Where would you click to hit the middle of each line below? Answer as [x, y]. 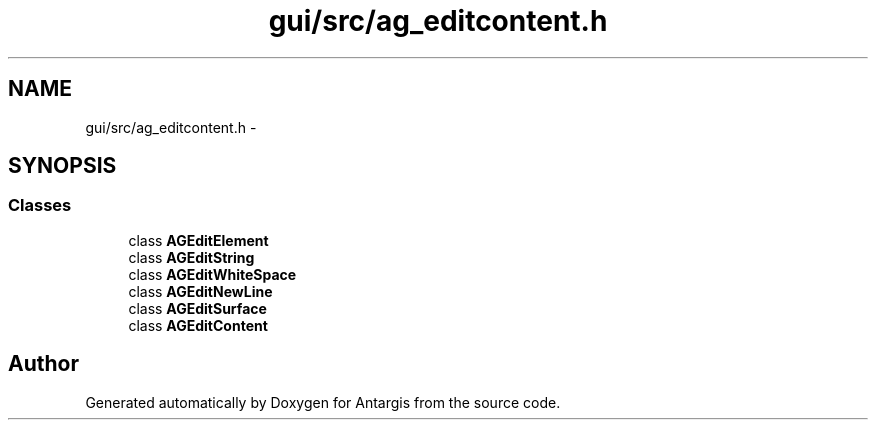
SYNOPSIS [62, 166]
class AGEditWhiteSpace [212, 274]
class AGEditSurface [197, 308]
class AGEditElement [198, 240]
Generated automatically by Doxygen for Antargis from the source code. [323, 402]
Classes [40, 205]
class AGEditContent [198, 325]
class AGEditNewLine [200, 291]
